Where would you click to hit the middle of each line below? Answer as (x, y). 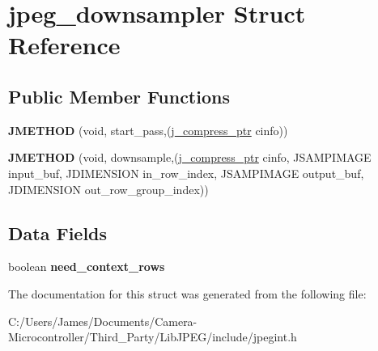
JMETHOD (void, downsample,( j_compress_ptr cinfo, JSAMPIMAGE (190, 157)
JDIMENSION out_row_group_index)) (108, 189)
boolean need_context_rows (87, 266)
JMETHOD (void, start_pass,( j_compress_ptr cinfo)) (148, 130)
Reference (64, 45)
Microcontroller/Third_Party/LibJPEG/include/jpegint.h (153, 337)
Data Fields (58, 233)
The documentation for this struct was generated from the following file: (187, 293)
